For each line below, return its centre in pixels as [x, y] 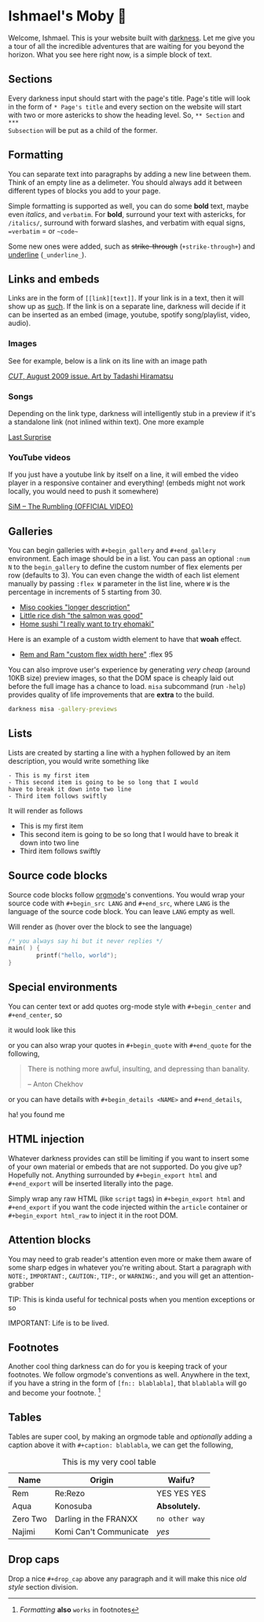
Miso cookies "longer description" [75, 607]
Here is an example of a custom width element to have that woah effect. [125, 640]
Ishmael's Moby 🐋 [68, 16]
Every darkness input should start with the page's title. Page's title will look [130, 98]
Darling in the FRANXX [96, 1519]
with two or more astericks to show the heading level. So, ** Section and [126, 115]
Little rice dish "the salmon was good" [81, 616]
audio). [20, 323]
